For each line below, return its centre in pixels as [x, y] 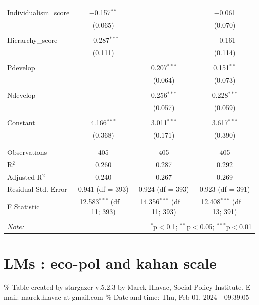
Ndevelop [22, 94]
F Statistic [24, 207]
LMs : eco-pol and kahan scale [110, 263]
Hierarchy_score [33, 40]
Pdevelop [21, 67]
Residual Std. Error [37, 189]
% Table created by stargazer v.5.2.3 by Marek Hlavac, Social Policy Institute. [124, 287]
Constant [21, 122]
